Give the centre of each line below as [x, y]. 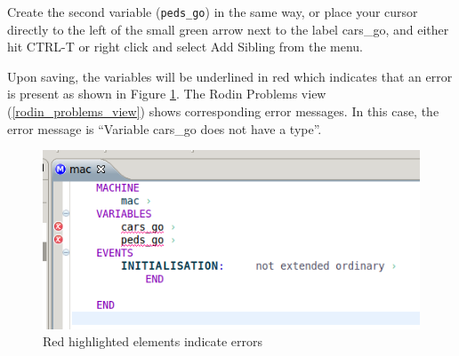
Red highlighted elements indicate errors [153, 341]
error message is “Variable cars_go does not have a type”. [165, 128]
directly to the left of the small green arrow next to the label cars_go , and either [228, 29]
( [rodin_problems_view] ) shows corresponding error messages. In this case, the [223, 111]
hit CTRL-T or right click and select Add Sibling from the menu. [185, 47]
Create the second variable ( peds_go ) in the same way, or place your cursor [213, 12]
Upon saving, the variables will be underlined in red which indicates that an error [230, 76]
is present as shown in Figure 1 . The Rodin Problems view [167, 94]
